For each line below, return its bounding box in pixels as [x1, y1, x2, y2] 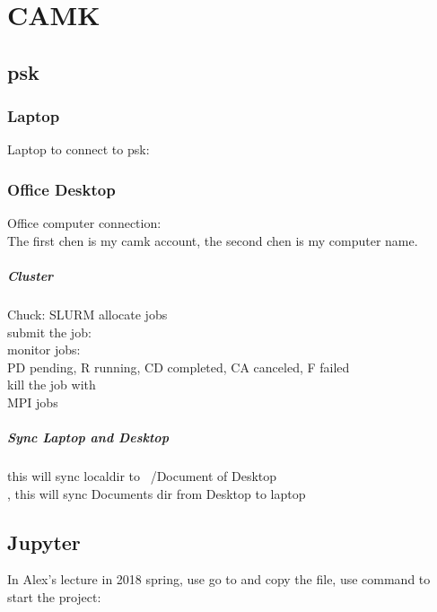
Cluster [7, 266, 54, 284]
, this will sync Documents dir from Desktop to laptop [7, 484, 306, 503]
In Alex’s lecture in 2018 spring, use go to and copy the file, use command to [7, 570, 431, 589]
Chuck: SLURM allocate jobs [7, 304, 168, 323]
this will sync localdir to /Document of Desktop [7, 467, 277, 485]
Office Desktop [7, 178, 116, 200]
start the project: [7, 588, 101, 607]
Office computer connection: [7, 214, 162, 232]
